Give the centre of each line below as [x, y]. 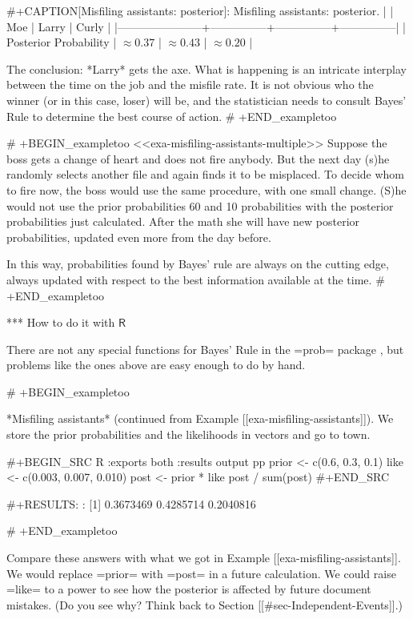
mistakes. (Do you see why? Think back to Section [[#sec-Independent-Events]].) [205, 604]
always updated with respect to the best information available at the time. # [196, 279]
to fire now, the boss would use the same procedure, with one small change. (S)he [206, 189]
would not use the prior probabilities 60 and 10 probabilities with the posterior [200, 205]
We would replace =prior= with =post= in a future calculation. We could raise [201, 573]
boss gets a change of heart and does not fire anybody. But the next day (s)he [198, 158]
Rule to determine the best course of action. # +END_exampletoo [172, 116]
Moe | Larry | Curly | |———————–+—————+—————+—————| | [206, 26]
